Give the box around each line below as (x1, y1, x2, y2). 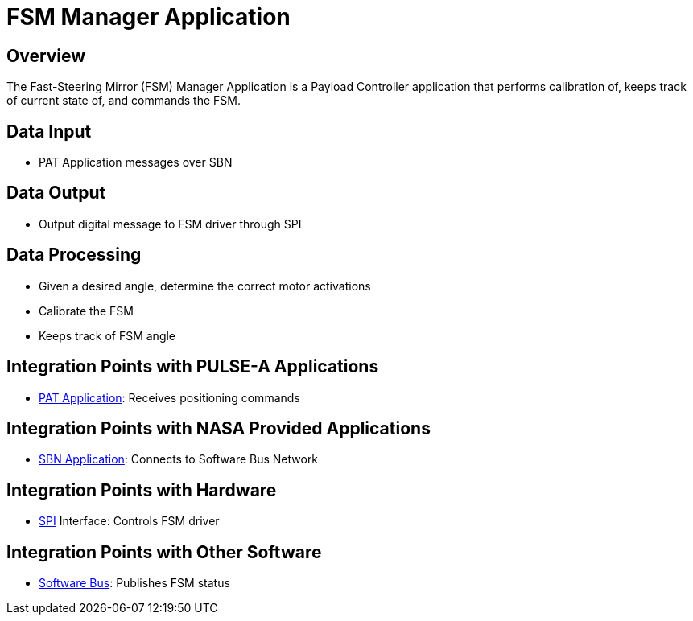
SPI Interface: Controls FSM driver (39, 514, 220, 528)
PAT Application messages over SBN (39, 155, 233, 170)
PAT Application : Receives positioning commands (39, 390, 300, 405)
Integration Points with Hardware (6, 479, 277, 500)
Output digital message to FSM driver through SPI (39, 216, 302, 231)
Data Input (6, 121, 92, 142)
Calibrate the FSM (39, 303, 134, 318)
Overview (6, 45, 86, 66)
